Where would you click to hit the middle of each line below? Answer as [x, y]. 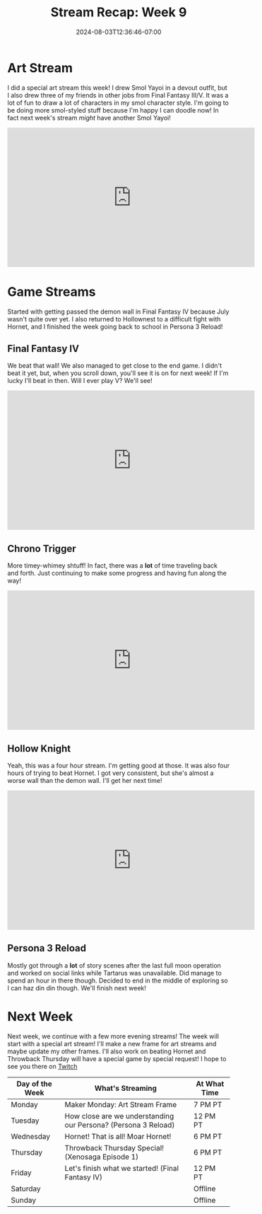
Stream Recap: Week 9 [119, 12]
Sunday [24, 1200]
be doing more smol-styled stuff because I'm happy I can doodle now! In [113, 110]
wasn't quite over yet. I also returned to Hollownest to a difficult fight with [114, 319]
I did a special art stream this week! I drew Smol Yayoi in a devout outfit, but [117, 87]
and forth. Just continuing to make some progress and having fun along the [117, 573]
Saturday [26, 1189]
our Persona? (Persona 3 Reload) [120, 1125]
